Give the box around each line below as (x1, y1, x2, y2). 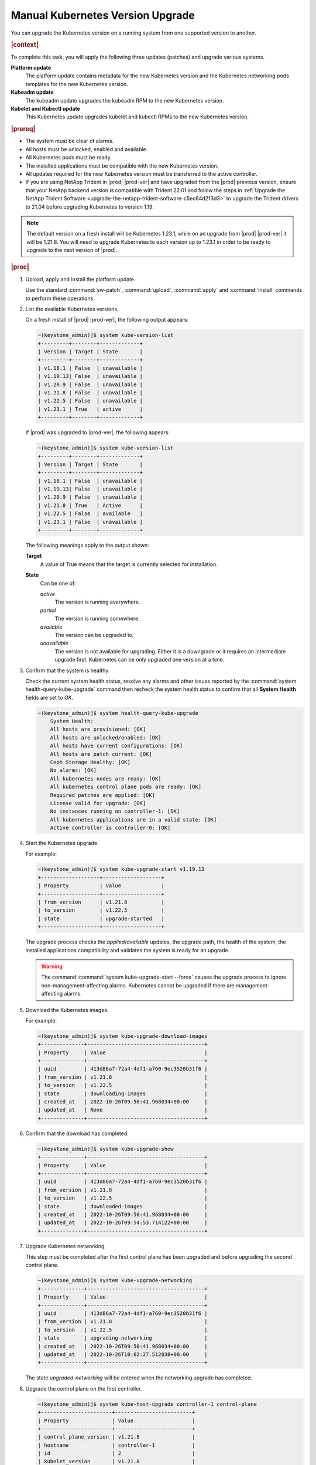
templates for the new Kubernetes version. (25, 80, 128, 87)
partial (40, 607, 56, 614)
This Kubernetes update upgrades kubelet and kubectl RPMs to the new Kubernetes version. (25, 113, 249, 120)
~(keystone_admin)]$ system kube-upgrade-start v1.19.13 (37, 866, 205, 873)
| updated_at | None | (37, 1106, 208, 1113)
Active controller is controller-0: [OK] (50, 825, 171, 832)
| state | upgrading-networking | (37, 1335, 208, 1341)
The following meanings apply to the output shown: (25, 542, 149, 549)
